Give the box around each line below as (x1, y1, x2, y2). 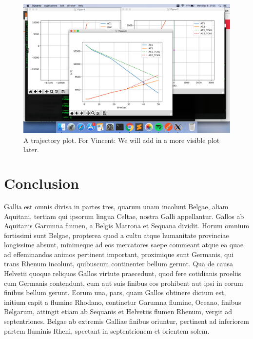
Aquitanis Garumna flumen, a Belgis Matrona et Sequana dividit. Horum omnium (4, 220, 250, 231)
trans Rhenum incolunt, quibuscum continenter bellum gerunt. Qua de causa (4, 259, 233, 269)
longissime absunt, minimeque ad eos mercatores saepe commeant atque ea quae (4, 239, 244, 250)
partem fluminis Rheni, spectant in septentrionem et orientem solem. (4, 325, 210, 336)
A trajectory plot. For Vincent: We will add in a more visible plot (23, 135, 220, 145)
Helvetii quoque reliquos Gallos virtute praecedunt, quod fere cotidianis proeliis (4, 268, 241, 279)
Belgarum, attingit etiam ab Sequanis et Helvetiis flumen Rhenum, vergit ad (4, 306, 233, 317)
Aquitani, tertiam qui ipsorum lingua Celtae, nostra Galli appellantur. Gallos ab (4, 211, 244, 221)
